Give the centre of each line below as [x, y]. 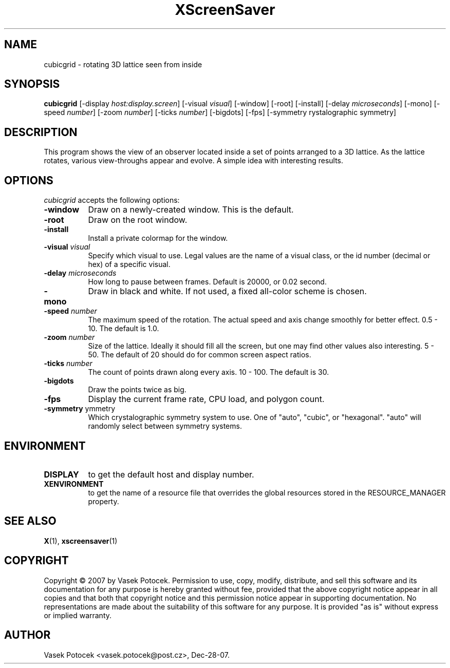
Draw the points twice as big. [137, 390]
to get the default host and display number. [171, 474]
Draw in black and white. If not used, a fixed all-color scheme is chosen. [227, 291]
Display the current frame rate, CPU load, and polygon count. [206, 399]
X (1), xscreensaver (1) [81, 541]
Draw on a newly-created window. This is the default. [191, 210]
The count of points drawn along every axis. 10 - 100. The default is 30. [209, 372]
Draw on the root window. [138, 220]
